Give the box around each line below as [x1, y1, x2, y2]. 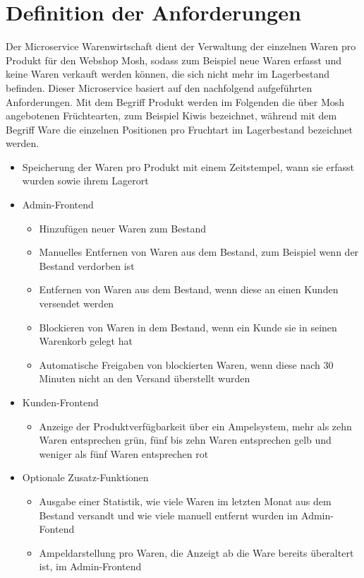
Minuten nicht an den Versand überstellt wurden [39, 371, 250, 386]
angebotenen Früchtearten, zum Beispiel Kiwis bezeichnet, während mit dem [6, 108, 337, 123]
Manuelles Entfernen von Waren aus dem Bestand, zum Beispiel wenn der [39, 244, 359, 259]
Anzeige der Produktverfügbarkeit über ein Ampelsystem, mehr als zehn [39, 418, 352, 433]
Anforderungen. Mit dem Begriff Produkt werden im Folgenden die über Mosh [6, 94, 345, 109]
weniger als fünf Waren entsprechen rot [39, 446, 209, 461]
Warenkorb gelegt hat [39, 334, 133, 348]
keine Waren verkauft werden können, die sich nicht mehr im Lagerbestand [6, 66, 330, 81]
